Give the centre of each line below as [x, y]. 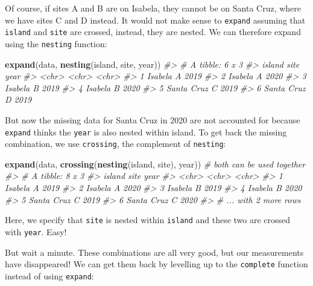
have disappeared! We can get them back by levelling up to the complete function [156, 264]
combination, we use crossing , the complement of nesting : [115, 144]
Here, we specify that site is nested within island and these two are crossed [148, 220]
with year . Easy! [36, 231]
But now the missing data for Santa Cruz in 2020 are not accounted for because [153, 119]
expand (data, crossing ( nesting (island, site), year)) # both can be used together [155, 164]
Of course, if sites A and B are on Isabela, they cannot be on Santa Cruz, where [153, 8]
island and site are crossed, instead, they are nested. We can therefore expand [153, 32]
